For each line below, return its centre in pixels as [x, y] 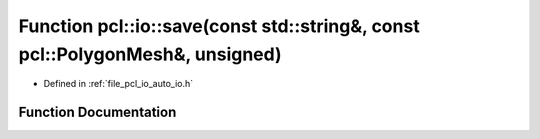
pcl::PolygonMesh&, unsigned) [150, 54]
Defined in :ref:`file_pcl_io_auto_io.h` [118, 84]
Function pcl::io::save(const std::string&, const [219, 26]
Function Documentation [97, 112]
